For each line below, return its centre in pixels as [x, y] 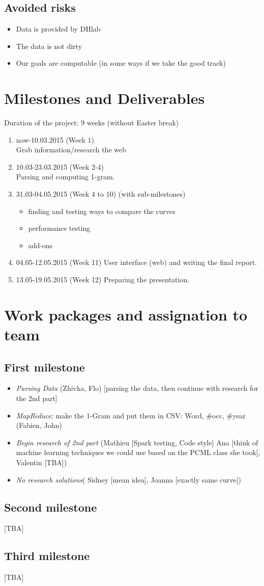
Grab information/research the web [71, 150]
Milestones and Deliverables [105, 98]
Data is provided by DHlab [58, 29]
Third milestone [47, 556]
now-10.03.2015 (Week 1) [55, 139]
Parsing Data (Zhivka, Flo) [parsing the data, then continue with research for [137, 388]
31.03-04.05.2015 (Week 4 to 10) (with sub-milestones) [101, 194]
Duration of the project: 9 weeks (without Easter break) [92, 123]
